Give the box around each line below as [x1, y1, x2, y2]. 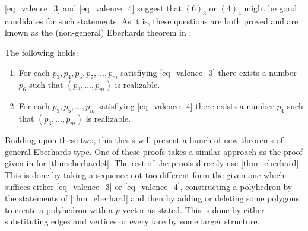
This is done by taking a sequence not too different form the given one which [5, 168, 285, 181]
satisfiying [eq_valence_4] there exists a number [98, 100, 274, 112]
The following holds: [5, 46, 78, 58]
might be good [244, 2, 297, 14]
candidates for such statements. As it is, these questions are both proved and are [5, 14, 299, 27]
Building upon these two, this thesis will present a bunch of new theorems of [5, 134, 283, 146]
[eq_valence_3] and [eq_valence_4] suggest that [5, 2, 182, 14]
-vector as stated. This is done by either [119, 203, 265, 216]
